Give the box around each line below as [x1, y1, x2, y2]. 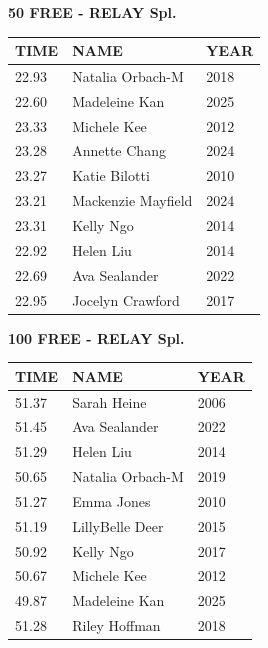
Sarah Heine [72, 391, 147, 412]
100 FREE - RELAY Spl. [8, 327, 185, 348]
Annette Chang [72, 140, 166, 161]
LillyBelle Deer [72, 515, 164, 536]
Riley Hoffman [72, 615, 161, 636]
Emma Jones [72, 490, 151, 511]
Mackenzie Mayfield [72, 190, 193, 211]
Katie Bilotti [72, 165, 150, 186]
